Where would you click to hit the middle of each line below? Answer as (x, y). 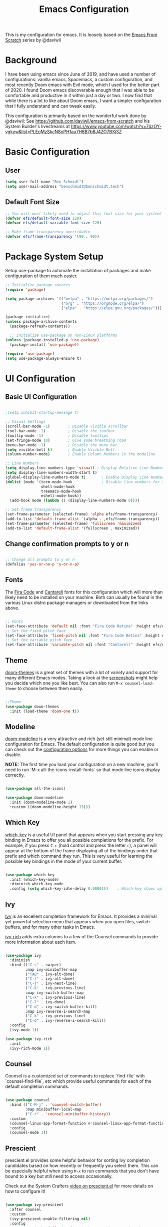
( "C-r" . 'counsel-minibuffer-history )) (68, 1114)
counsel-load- (139, 683)
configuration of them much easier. (41, 276)
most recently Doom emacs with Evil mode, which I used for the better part (82, 85)
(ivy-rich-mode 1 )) (30, 1048)
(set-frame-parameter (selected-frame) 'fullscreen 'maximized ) (73, 523)
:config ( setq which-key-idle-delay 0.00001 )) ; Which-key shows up (86, 889)
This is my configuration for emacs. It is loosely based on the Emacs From (81, 35)
